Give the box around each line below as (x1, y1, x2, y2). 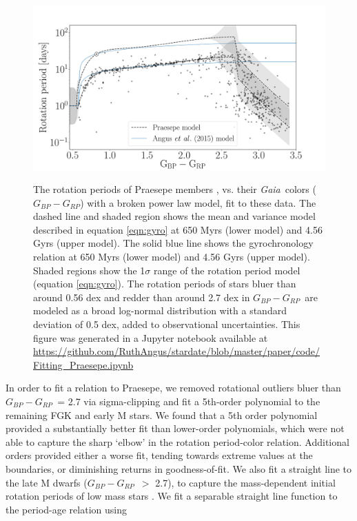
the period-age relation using (6, 502, 127, 516)
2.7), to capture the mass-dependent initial (155, 475, 336, 489)
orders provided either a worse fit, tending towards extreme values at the (6, 448, 313, 462)
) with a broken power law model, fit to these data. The (80, 195, 316, 210)
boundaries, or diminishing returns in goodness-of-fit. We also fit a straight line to (6, 461, 352, 476)
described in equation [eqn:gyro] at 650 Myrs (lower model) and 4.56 (33, 222, 323, 236)
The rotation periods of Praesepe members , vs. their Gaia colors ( (33, 182, 316, 196)
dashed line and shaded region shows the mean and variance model (33, 209, 316, 223)
